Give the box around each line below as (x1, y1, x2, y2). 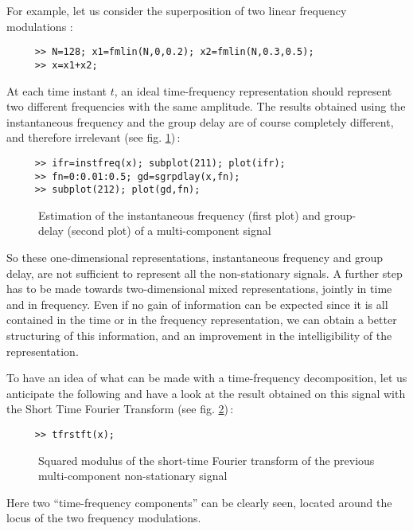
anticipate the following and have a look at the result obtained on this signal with (6, 385, 406, 401)
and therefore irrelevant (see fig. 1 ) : (6, 129, 181, 146)
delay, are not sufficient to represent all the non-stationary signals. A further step (6, 264, 403, 281)
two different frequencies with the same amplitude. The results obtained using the (6, 98, 406, 115)
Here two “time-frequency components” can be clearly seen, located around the (6, 494, 392, 510)
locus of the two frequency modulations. (6, 510, 201, 526)
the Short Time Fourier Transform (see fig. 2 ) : (6, 400, 234, 417)
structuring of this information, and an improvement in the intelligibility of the (6, 327, 392, 343)
